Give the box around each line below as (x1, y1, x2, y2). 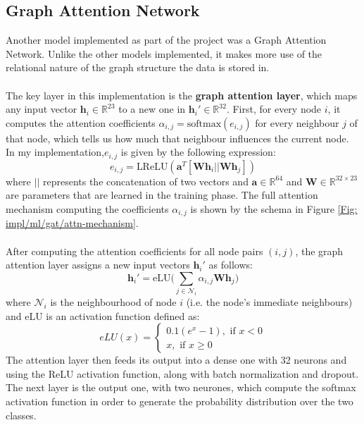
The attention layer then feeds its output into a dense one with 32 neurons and (6, 352, 347, 367)
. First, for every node (226, 101, 322, 116)
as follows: (208, 257, 253, 272)
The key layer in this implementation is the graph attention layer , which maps (6, 87, 358, 102)
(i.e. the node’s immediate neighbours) (186, 295, 353, 309)
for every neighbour (255, 115, 339, 130)
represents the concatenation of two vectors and (42, 173, 249, 188)
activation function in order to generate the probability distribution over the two (6, 394, 353, 409)
